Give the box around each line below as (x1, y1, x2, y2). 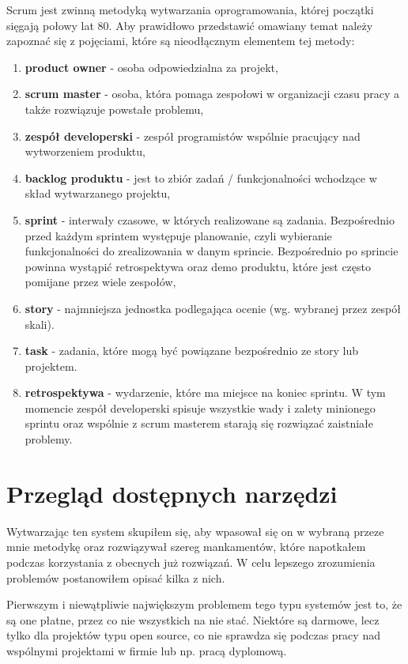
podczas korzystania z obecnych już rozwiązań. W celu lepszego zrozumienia (6, 553, 376, 570)
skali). (25, 315, 55, 332)
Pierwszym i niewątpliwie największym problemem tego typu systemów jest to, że (6, 596, 402, 613)
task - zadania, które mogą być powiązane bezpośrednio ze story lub (25, 342, 359, 359)
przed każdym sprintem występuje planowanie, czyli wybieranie (25, 227, 332, 243)
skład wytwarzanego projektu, (25, 185, 171, 202)
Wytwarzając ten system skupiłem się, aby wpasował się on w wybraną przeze (6, 523, 384, 539)
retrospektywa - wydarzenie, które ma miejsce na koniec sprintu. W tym (25, 384, 386, 401)
